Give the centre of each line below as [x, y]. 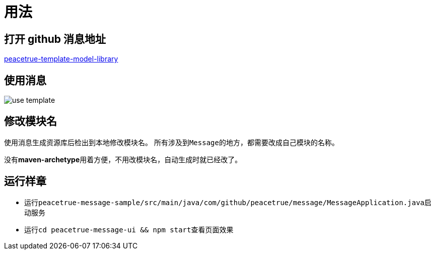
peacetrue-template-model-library [61, 59]
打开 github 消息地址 [55, 39]
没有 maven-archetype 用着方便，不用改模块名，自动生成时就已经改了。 [123, 159]
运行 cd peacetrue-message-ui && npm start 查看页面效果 [129, 229]
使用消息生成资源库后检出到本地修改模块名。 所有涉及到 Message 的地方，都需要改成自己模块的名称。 [171, 142]
